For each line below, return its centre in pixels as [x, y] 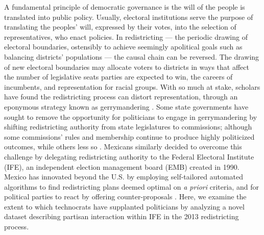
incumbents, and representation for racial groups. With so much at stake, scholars [132, 86]
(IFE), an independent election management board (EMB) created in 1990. [122, 166]
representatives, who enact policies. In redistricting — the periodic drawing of [126, 36]
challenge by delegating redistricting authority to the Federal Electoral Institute [129, 156]
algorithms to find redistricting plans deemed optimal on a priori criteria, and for [131, 186]
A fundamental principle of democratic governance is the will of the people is [125, 7]
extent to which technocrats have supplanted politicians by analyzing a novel [124, 206]
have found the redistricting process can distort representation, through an [121, 97]
